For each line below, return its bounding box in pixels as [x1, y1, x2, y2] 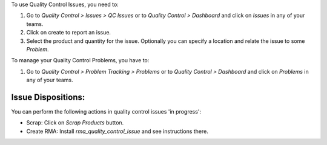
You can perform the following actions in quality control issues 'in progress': [11, 108, 202, 115]
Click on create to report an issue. [26, 29, 111, 36]
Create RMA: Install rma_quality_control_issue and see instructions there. [26, 127, 209, 135]
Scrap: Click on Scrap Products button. [26, 119, 124, 126]
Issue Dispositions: [11, 92, 85, 102]
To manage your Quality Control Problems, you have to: [11, 57, 150, 64]
